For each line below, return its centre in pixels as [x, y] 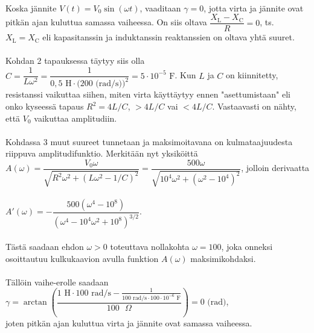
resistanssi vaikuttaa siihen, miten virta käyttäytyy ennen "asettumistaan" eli [148, 94]
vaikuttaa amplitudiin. [75, 118]
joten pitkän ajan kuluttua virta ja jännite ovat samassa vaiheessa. [129, 323]
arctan [35, 303]
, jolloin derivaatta [275, 168]
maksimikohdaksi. [223, 258]
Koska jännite [31, 8]
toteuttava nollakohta [150, 247]
